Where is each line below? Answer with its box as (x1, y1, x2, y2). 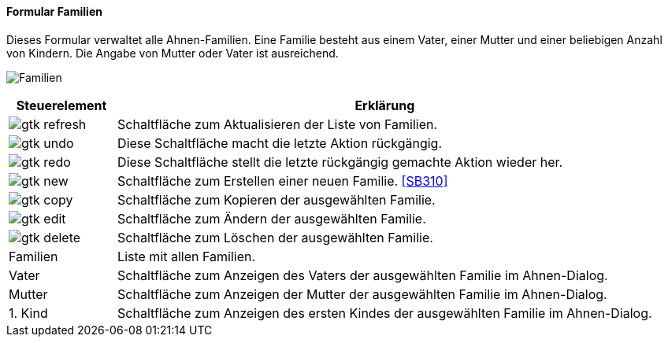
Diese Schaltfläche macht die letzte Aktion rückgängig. (117, 135, 443, 151)
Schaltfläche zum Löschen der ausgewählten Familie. (117, 229, 433, 245)
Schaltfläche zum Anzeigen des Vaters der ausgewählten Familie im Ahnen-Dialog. (117, 267, 608, 283)
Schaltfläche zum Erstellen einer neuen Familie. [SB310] (117, 172, 448, 189)
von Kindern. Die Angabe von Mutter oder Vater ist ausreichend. (6, 46, 339, 60)
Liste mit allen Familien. (117, 248, 256, 264)
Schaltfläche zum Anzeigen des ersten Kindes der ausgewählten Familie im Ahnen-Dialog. (117, 304, 652, 321)
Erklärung (354, 97, 415, 113)
